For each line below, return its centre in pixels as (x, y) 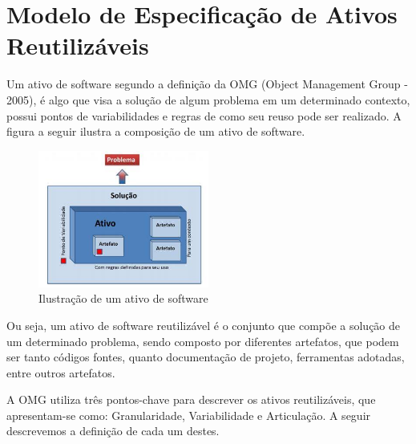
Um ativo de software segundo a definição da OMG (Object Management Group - (207, 84)
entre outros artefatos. (61, 372)
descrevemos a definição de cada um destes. (113, 431)
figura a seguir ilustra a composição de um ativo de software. (156, 131)
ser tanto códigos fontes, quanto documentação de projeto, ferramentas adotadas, (206, 357)
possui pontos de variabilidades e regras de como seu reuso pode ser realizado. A (204, 115)
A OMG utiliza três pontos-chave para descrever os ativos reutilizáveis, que (191, 399)
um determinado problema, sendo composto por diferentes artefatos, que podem (203, 341)
